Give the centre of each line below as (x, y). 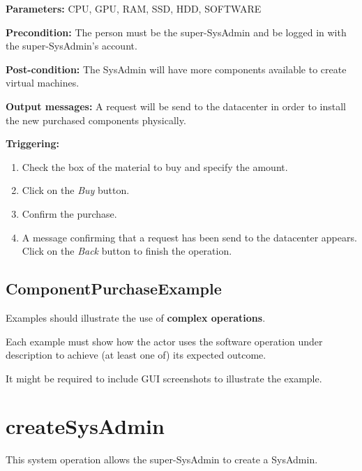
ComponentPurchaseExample (114, 289)
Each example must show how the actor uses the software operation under (164, 341)
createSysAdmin (85, 426)
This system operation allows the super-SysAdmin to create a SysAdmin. (162, 459)
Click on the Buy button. (76, 190)
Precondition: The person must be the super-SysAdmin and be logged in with (176, 32)
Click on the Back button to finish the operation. (127, 251)
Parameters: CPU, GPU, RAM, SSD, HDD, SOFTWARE (134, 8)
